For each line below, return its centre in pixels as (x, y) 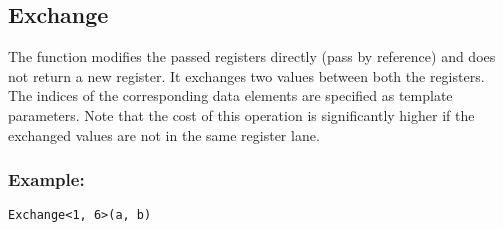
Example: (46, 179)
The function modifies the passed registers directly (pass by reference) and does (252, 56)
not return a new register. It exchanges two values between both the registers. (246, 75)
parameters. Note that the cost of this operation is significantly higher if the (241, 114)
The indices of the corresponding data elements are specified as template (230, 95)
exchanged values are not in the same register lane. (164, 134)
